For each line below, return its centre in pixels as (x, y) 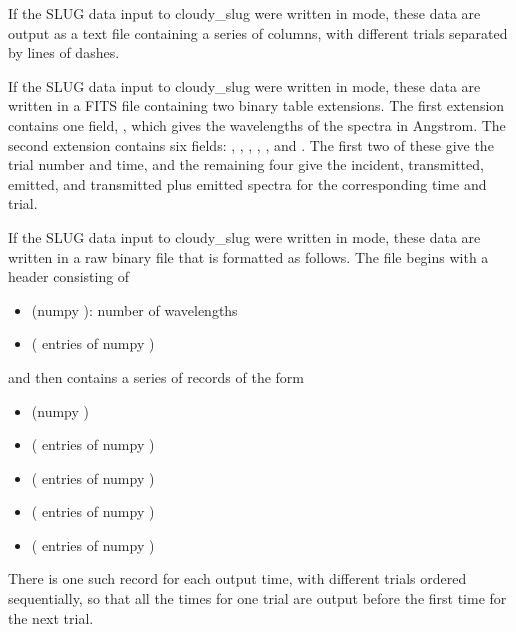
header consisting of (69, 276)
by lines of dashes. (64, 52)
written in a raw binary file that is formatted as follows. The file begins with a (248, 256)
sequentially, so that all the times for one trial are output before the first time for (257, 598)
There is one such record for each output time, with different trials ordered (237, 578)
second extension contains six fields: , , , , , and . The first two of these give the (251, 144)
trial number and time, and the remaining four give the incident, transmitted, (246, 164)
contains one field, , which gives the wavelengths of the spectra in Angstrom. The (257, 124)
